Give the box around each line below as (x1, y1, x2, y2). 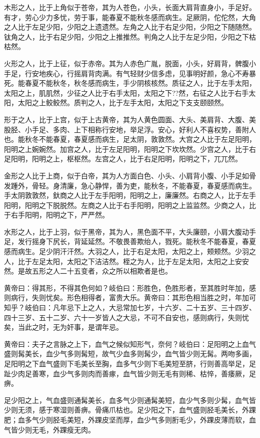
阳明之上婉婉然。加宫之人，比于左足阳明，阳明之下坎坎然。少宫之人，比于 (4, 143, 249, 154)
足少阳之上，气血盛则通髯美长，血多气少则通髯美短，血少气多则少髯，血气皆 (4, 394, 256, 405)
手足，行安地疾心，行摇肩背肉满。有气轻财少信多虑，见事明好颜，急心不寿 (4, 68, 249, 78)
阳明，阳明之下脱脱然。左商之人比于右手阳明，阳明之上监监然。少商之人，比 (4, 199, 256, 210)
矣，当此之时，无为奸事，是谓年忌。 (4, 322, 123, 332)
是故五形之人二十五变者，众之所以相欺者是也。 (17, 266, 172, 276)
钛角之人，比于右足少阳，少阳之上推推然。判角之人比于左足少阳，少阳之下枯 (4, 31, 256, 42)
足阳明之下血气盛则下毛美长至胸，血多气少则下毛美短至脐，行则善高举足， (4, 358, 249, 368)
